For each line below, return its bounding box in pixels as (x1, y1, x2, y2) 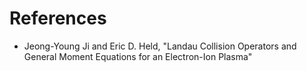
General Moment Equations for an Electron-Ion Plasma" (23, 50, 253, 62)
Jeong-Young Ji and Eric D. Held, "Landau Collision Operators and (23, 40, 297, 52)
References (9, 7, 107, 30)
